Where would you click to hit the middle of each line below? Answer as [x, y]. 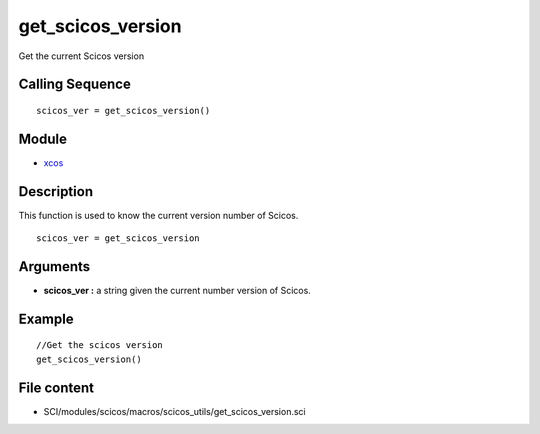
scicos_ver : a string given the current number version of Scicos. [177, 291]
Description [56, 191]
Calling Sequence [75, 84]
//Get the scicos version [100, 345]
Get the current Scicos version [81, 56]
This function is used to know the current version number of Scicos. [158, 215]
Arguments [54, 266]
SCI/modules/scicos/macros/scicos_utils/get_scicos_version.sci [174, 411]
